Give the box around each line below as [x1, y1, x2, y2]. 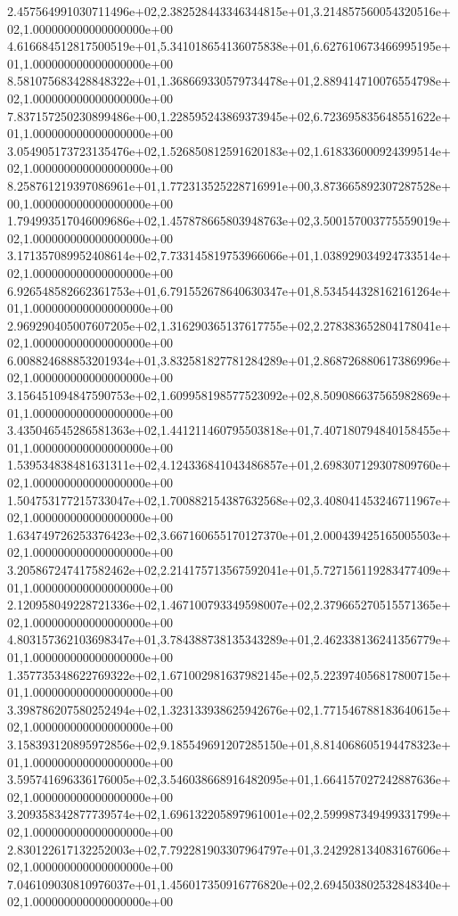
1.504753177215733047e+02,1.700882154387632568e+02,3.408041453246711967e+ [7, 490, 451, 509]
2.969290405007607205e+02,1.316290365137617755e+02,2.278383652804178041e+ [7, 315, 451, 334]
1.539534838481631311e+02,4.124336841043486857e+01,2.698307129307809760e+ [7, 455, 451, 474]
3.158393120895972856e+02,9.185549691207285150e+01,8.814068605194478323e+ [7, 734, 451, 753]
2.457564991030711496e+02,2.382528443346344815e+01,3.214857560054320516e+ [7, 2, 451, 20]
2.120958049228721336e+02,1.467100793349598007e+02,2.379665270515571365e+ [7, 595, 451, 614]
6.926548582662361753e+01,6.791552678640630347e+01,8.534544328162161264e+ [7, 281, 451, 299]
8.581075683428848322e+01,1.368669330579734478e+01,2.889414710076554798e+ [7, 71, 451, 90]
